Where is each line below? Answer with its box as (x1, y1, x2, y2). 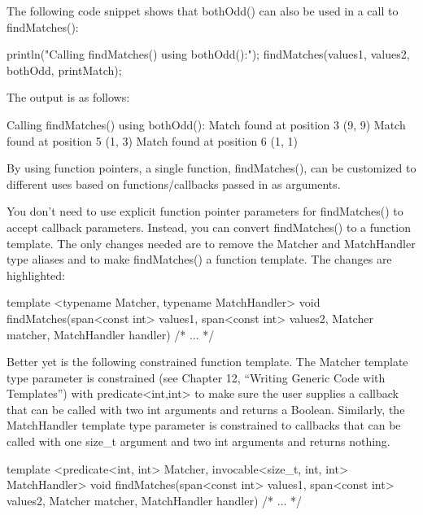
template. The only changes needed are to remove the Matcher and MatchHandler (7, 234, 416, 251)
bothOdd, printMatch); (7, 61, 122, 78)
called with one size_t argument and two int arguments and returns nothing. (7, 433, 390, 450)
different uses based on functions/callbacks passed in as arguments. (7, 175, 341, 192)
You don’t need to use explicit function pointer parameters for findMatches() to (7, 203, 403, 220)
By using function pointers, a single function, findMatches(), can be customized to (7, 159, 416, 177)
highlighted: (7, 266, 65, 283)
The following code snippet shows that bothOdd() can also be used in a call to (7, 2, 399, 19)
